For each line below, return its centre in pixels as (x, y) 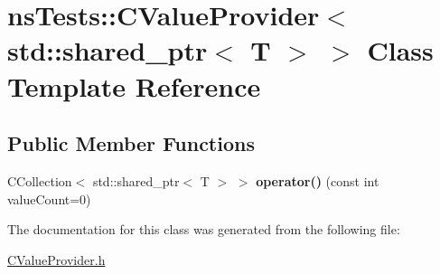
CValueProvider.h (56, 259)
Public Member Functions (131, 143)
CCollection (40, 180)
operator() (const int (318, 180)
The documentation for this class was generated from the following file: (204, 229)
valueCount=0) (49, 198)
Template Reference (134, 85)
